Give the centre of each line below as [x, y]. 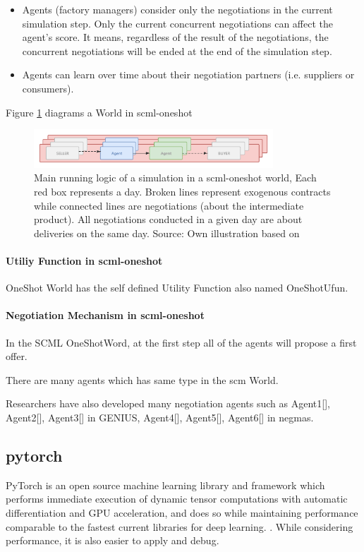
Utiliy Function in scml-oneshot [84, 260]
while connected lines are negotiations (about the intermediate [169, 205]
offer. [17, 356]
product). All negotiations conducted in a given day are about [168, 219]
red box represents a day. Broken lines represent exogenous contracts [182, 191]
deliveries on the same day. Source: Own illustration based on [167, 233]
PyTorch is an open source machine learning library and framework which [165, 485]
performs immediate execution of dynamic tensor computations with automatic [177, 499]
